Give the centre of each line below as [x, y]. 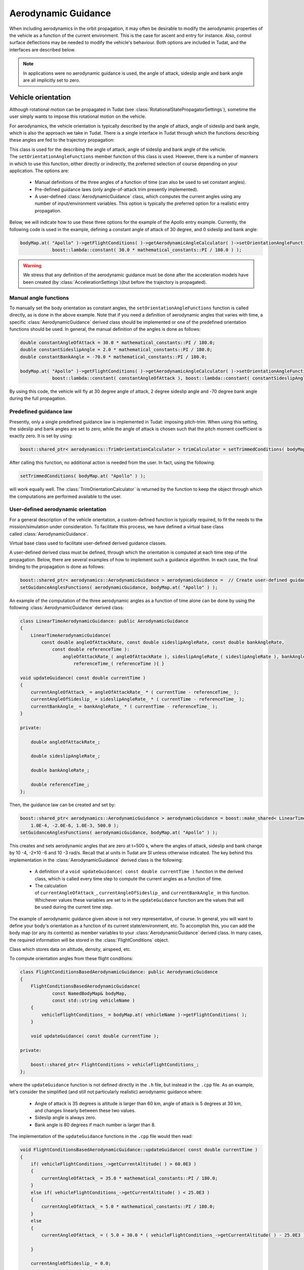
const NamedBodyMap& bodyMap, [89, 993]
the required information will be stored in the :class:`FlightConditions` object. [89, 940]
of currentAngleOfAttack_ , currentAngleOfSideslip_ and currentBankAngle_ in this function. [142, 893]
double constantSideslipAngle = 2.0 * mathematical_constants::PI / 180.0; [116, 350]
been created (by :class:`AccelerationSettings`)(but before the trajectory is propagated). [115, 282]
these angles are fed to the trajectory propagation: [62, 140]
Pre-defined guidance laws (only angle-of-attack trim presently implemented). [117, 189]
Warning [32, 266]
